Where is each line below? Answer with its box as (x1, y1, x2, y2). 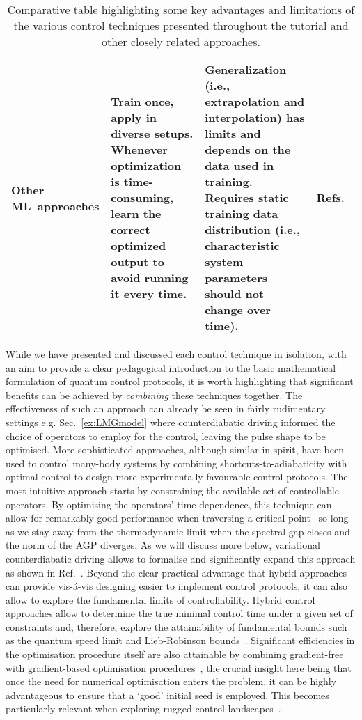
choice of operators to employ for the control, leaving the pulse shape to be (6, 428, 326, 443)
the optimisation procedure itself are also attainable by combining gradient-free (6, 647, 344, 662)
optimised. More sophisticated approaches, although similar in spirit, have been (6, 442, 344, 457)
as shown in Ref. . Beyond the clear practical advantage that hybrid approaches (6, 565, 347, 579)
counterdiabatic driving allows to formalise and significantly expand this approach (6, 551, 356, 565)
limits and (205, 125, 261, 141)
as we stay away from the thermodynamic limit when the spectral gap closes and (6, 524, 350, 538)
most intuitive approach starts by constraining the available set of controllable (6, 483, 339, 497)
